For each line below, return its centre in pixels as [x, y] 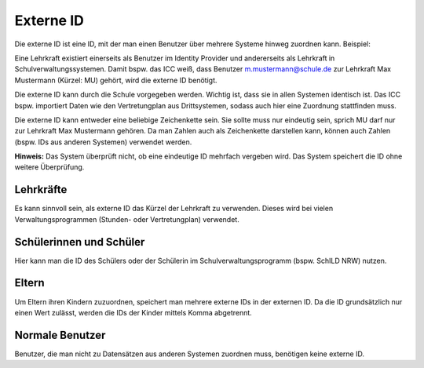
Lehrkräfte [41, 189]
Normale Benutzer [60, 335]
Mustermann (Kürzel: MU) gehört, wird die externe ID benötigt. [116, 80]
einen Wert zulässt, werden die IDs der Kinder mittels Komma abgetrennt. [133, 312]
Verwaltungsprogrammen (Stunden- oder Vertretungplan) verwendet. [127, 219]
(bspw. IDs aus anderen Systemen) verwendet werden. [103, 142]
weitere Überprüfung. [49, 167]
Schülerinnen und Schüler [80, 242]
